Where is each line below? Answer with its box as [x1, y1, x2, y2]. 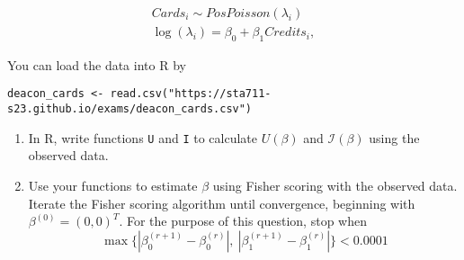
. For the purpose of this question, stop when [119, 211, 367, 230]
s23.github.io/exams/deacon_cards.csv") [7, 103, 253, 116]
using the [369, 128, 420, 147]
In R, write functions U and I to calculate [28, 128, 258, 147]
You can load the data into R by [7, 55, 186, 74]
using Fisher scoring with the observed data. [212, 176, 458, 195]
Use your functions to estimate [28, 176, 198, 195]
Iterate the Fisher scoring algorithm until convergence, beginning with [28, 193, 415, 212]
